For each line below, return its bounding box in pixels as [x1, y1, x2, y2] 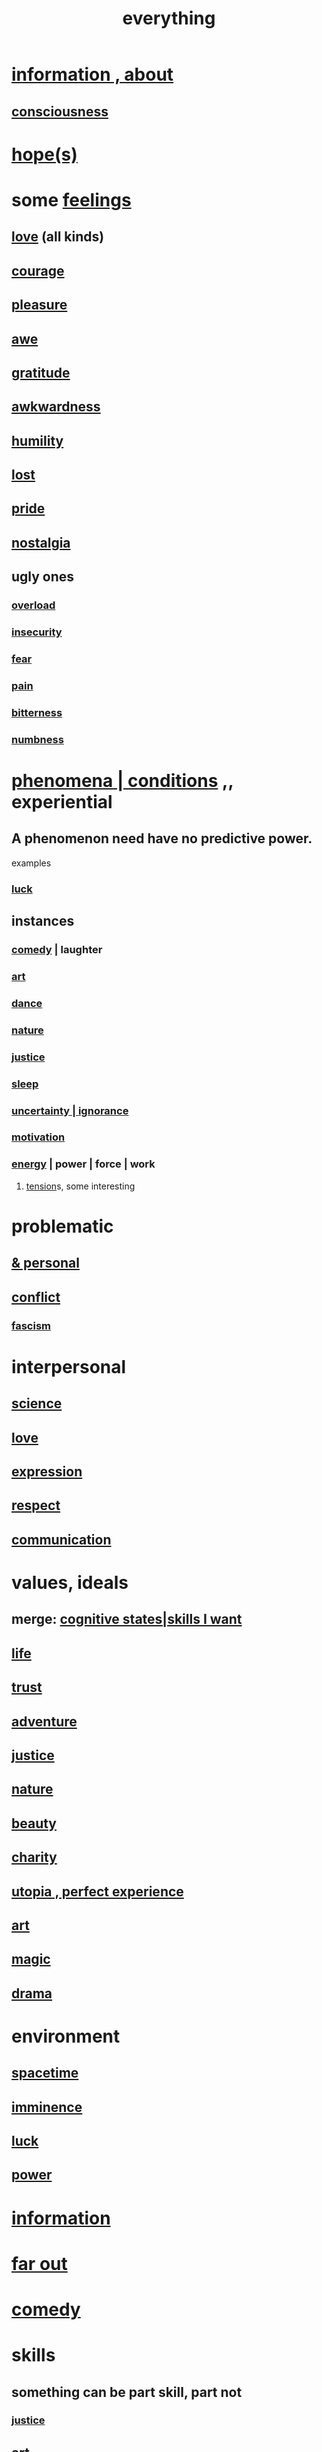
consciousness [11, 103, 109, 120]
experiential [11, 790, 113, 813]
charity [11, 1849, 58, 1866]
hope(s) [11, 143, 78, 166]
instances [11, 913, 75, 930]
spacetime [11, 2065, 79, 2082]
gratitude [11, 364, 71, 381]
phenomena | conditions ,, [11, 769, 234, 792]
